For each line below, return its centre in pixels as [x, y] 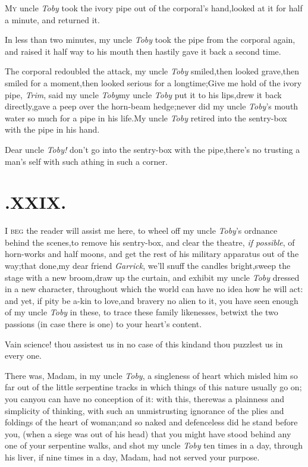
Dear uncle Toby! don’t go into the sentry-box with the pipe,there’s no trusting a [153, 149]
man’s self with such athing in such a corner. [86, 161]
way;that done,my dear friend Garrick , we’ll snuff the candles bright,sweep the [148, 266]
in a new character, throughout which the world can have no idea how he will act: [154, 289]
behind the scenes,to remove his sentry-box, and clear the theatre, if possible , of [150, 242]
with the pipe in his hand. [52, 129]
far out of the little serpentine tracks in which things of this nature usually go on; [153, 387]
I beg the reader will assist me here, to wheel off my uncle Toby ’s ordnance [141, 231]
